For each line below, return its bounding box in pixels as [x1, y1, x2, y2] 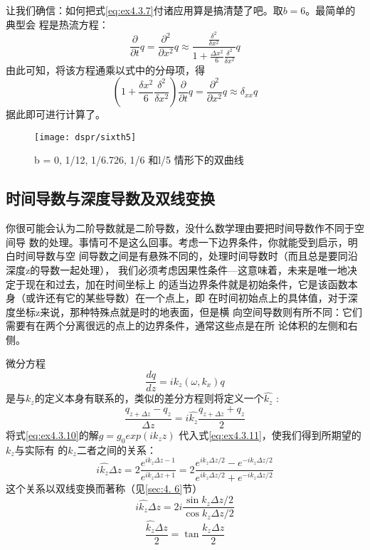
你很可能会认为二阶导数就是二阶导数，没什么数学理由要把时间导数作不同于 [6, 221, 354, 236]
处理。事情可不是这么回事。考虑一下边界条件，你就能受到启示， [48, 234, 348, 249]
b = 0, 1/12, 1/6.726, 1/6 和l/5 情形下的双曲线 [34, 152, 244, 167]
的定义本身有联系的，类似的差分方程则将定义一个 [34, 391, 264, 406]
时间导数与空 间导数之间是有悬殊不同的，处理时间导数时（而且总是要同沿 [15, 248, 358, 263]
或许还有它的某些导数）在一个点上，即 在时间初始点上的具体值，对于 [25, 290, 348, 305]
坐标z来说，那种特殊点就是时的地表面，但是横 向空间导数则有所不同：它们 [15, 304, 362, 319]
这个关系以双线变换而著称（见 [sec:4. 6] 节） [6, 480, 203, 495]
